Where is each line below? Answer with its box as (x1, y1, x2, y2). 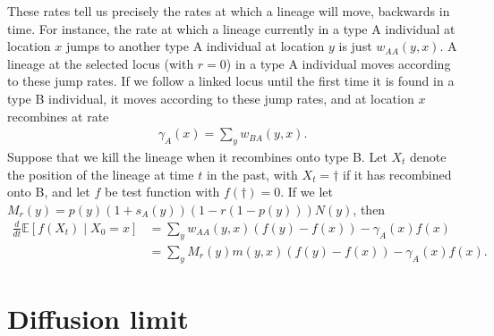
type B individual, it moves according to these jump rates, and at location (7, 88, 414, 107)
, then (353, 199, 386, 218)
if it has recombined (343, 164, 452, 183)
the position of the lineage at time (7, 164, 194, 183)
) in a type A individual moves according (226, 54, 451, 72)
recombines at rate (7, 106, 109, 125)
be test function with (104, 182, 220, 201)
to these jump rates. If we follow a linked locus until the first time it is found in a (7, 71, 455, 90)
